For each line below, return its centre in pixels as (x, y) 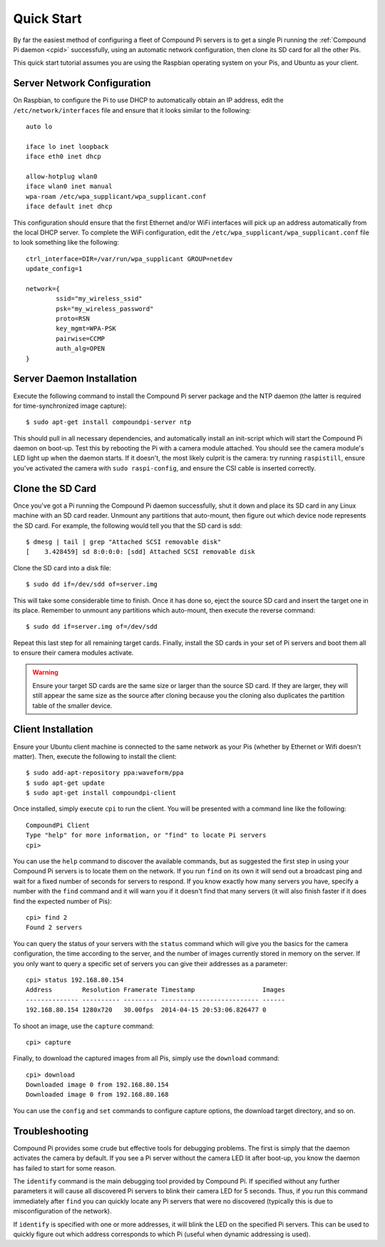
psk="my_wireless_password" (105, 309)
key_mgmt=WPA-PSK (86, 329)
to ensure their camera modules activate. (73, 653)
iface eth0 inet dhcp (63, 156)
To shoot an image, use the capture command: (83, 1026)
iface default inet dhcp (69, 206)
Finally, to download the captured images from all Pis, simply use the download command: (146, 1058)
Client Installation (53, 730)
